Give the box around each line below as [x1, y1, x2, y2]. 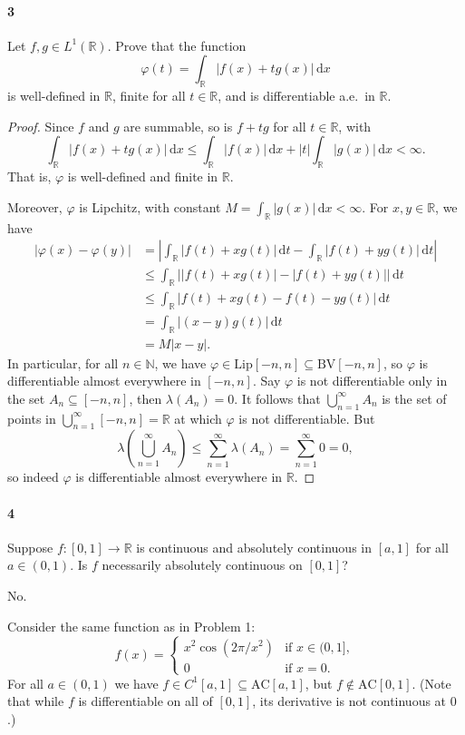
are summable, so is [123, 116, 233, 135]
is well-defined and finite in [67, 167, 218, 186]
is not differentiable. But [238, 408, 375, 427]
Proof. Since [7, 116, 74, 135]
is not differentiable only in [296, 371, 448, 390]
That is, [7, 167, 52, 186]
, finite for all [111, 86, 186, 105]
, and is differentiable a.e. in [218, 86, 375, 105]
